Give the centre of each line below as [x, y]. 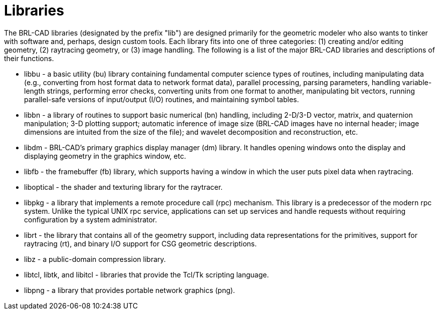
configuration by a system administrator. [91, 219]
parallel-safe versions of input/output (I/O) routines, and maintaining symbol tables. [162, 99]
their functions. [29, 58]
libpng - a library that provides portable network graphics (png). [130, 290]
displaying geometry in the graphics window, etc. [105, 156]
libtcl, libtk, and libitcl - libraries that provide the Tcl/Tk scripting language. [147, 274]
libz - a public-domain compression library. [95, 259]
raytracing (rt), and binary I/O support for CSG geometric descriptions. [141, 243]
